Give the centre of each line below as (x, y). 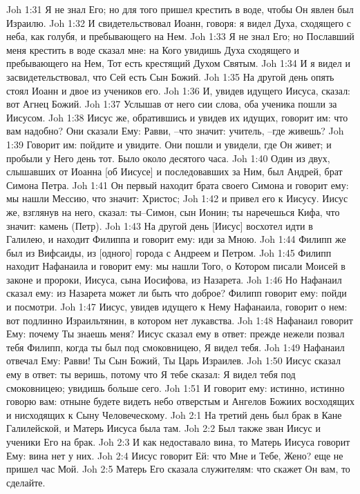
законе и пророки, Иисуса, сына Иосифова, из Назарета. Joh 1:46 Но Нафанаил (174, 279)
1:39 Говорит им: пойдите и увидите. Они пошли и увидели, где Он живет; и (169, 144)
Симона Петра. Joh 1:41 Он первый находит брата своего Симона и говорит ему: (178, 185)
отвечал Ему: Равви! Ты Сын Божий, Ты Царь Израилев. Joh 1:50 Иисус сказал (173, 360)
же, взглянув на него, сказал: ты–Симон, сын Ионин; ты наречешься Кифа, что (173, 211)
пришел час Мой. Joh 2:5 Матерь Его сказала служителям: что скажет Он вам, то (178, 469)
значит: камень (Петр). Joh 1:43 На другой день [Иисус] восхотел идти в (160, 225)
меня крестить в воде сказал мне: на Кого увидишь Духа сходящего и (153, 49)
